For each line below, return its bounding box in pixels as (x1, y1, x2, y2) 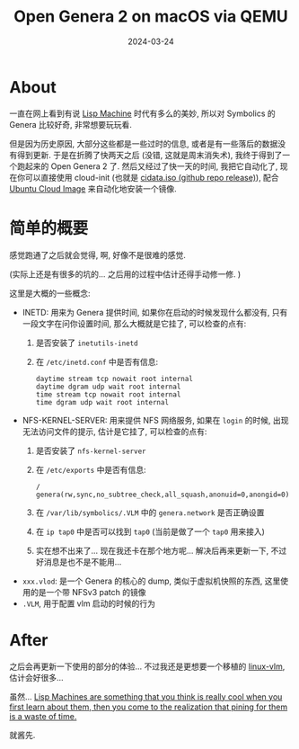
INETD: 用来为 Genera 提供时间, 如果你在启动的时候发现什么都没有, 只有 (22, 307, 288, 317)
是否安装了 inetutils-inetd (35, 337, 138, 348)
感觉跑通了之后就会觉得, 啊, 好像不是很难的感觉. (9, 249, 186, 260)
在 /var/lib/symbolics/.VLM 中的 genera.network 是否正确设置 (35, 506, 265, 518)
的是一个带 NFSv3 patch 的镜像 (30, 586, 146, 597)
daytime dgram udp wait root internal (35, 382, 181, 391)
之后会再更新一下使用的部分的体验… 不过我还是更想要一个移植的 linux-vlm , (9, 661, 286, 672)
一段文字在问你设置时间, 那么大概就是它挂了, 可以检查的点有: (22, 317, 247, 329)
